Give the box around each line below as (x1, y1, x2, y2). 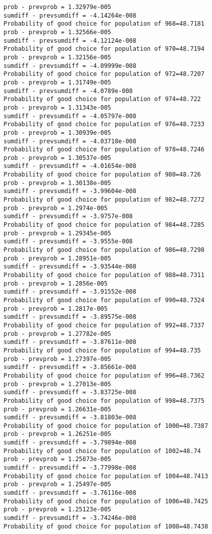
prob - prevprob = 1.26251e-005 (4, 430, 111, 438)
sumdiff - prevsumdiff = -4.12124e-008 (4, 37, 136, 44)
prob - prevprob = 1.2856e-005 (4, 280, 108, 287)
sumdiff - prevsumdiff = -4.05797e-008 (4, 112, 136, 120)
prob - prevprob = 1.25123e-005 (4, 506, 111, 513)
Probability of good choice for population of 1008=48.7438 (4, 522, 208, 530)
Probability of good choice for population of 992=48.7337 (4, 321, 204, 329)
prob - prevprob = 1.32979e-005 (4, 4, 111, 11)
